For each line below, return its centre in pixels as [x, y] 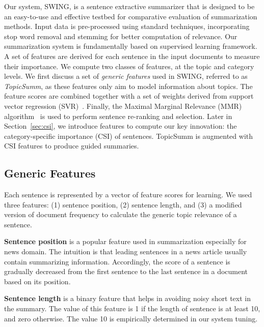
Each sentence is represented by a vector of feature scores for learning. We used [128, 195]
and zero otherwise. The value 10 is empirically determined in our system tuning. [131, 318]
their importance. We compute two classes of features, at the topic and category [129, 66]
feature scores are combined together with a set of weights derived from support [129, 96]
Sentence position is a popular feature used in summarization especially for [125, 241]
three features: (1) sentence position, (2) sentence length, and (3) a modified [123, 204]
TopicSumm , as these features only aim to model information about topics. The [128, 86]
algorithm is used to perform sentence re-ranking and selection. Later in [118, 116]
